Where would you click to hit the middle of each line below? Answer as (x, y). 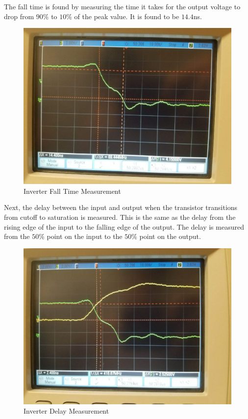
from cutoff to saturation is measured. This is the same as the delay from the (120, 217)
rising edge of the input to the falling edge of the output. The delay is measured (124, 226)
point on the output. (170, 236)
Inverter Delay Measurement (66, 411)
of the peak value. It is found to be (127, 16)
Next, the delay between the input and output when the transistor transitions (121, 207)
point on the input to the (85, 236)
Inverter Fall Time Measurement (72, 191)
